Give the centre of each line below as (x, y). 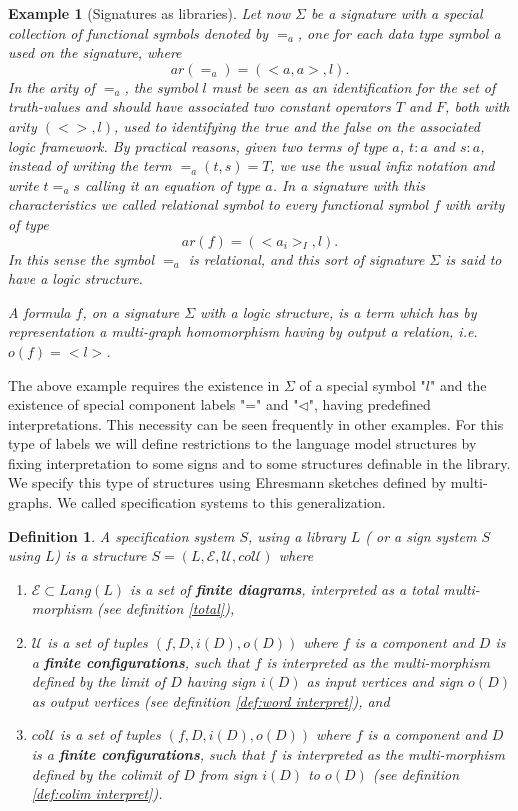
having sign (221, 681)
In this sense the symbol (81, 258)
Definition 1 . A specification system (121, 535)
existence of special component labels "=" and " (153, 404)
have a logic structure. (75, 278)
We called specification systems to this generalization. (221, 502)
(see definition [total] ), (166, 608)
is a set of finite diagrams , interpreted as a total (284, 588)
